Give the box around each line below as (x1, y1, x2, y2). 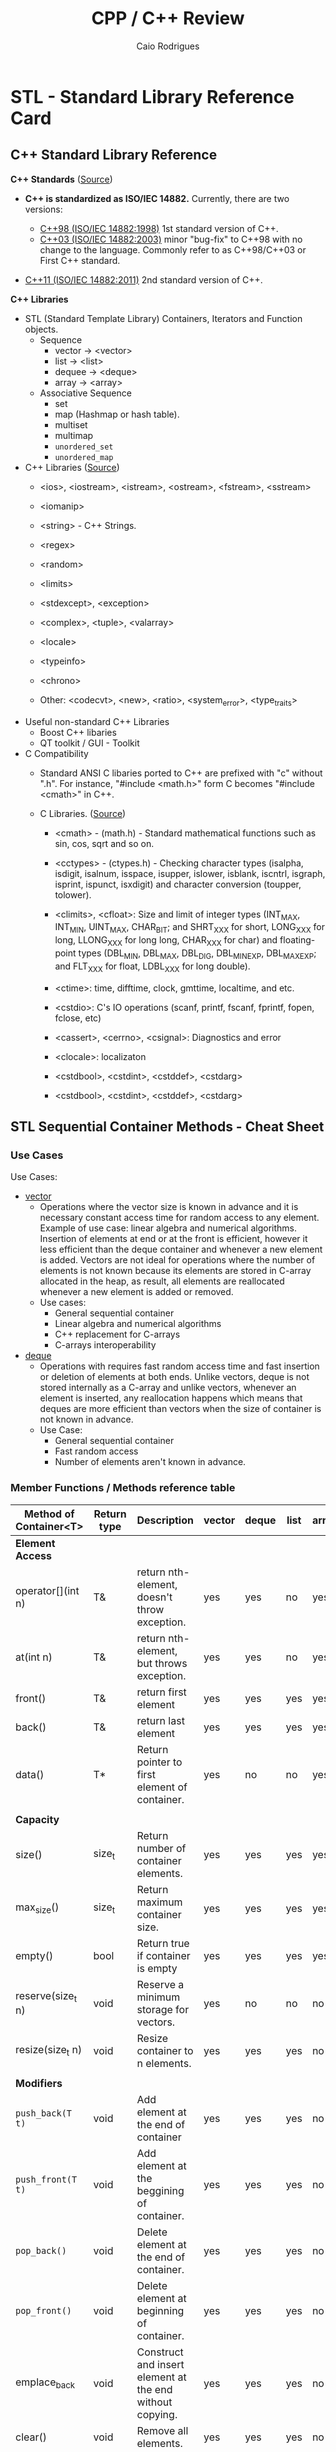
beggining (136, 2183, 185, 2197)
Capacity (15, 1812, 60, 1826)
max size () (15, 1900, 60, 1916)
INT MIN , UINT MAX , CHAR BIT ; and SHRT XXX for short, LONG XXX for (54, 921, 326, 936)
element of (136, 1780, 188, 1794)
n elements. (136, 2056, 192, 2070)
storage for (136, 2002, 190, 2016)
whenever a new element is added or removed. (39, 1286, 234, 1298)
